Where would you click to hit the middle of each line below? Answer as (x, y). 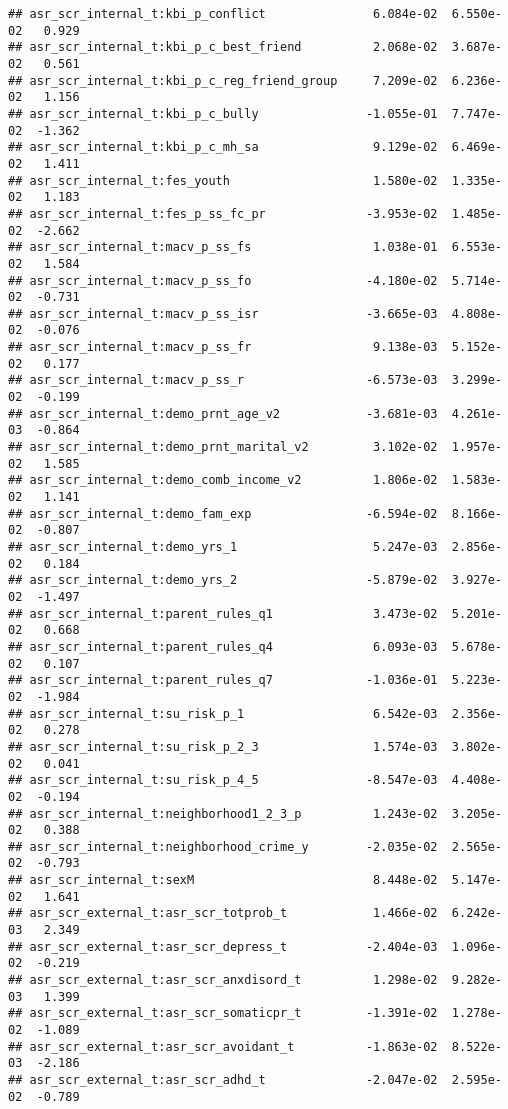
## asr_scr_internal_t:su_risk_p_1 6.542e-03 (223, 713)
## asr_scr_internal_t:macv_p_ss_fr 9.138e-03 (223, 347)
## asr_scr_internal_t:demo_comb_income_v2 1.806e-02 (223, 480)
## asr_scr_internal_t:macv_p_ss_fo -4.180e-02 (223, 280)
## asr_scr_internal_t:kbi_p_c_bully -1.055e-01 (223, 113)
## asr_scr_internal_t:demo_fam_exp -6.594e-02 (223, 513)
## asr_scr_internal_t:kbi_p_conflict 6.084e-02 (223, 14)
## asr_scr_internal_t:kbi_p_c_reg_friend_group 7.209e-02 (223, 80)
